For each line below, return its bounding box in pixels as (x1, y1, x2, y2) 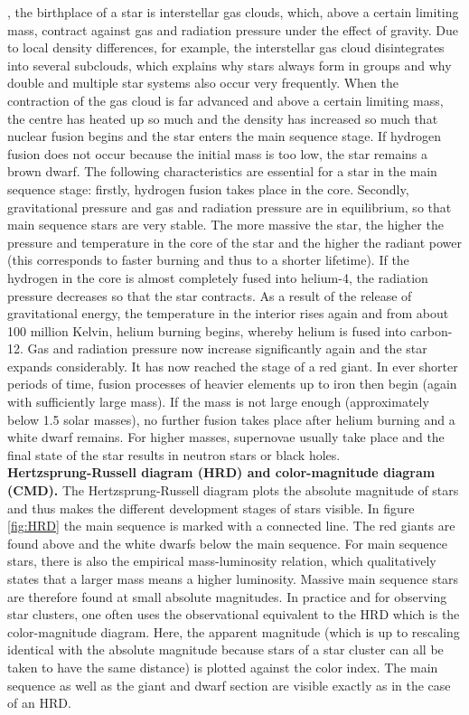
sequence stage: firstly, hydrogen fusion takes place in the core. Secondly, (7, 179, 409, 198)
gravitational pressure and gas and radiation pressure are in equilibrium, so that (7, 197, 452, 216)
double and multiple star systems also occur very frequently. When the (7, 73, 399, 92)
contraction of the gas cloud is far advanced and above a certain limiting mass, (7, 90, 444, 109)
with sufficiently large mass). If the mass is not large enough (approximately (7, 392, 429, 411)
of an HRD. (7, 693, 71, 712)
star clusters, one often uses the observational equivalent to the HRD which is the (7, 605, 460, 624)
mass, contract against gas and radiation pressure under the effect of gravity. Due (7, 20, 459, 39)
